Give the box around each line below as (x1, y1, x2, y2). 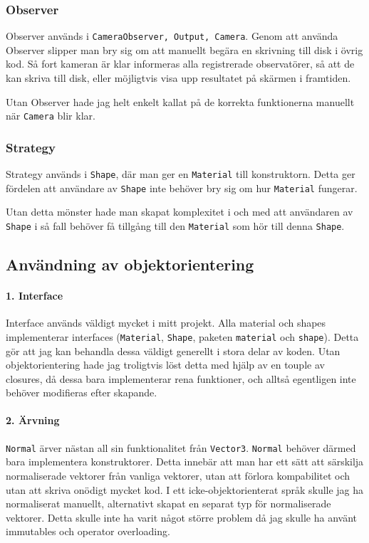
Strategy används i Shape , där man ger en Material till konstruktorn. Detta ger (6, 167, 355, 181)
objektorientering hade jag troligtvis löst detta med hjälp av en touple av (6, 357, 325, 372)
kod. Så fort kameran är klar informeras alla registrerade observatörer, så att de (6, 56, 355, 71)
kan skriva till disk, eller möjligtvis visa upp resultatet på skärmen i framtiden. (6, 70, 351, 85)
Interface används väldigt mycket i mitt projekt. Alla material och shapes (6, 315, 326, 330)
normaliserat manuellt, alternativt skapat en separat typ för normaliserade (6, 496, 331, 511)
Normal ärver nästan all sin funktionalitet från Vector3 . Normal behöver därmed (6, 440, 356, 455)
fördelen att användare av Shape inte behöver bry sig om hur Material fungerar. (6, 180, 358, 195)
